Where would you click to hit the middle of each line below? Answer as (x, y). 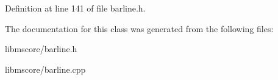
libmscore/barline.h (41, 49)
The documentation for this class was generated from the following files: (139, 28)
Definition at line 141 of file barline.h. (75, 8)
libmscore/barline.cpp (45, 69)
